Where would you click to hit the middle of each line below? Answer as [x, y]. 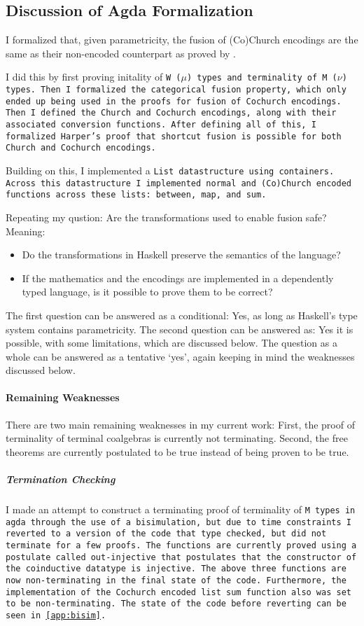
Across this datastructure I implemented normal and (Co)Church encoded [178, 183]
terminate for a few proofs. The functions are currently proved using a [181, 545]
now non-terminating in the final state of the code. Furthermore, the [176, 580]
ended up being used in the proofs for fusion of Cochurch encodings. [174, 101]
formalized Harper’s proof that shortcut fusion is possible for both [174, 136]
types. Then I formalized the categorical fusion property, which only [176, 90]
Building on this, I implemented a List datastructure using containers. [170, 170]
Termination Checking [61, 479]
